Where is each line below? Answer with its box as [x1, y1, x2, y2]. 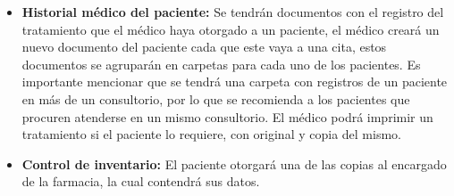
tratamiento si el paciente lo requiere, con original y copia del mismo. [21, 125, 401, 143]
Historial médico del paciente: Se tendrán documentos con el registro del [21, 3, 444, 20]
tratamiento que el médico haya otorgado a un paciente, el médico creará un [21, 20, 440, 38]
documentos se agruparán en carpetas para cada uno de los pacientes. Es [21, 54, 421, 73]
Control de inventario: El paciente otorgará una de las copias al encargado [21, 154, 447, 173]
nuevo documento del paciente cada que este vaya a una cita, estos [21, 37, 387, 56]
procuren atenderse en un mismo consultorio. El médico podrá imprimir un [21, 107, 433, 126]
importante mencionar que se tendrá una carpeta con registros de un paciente [21, 72, 448, 91]
